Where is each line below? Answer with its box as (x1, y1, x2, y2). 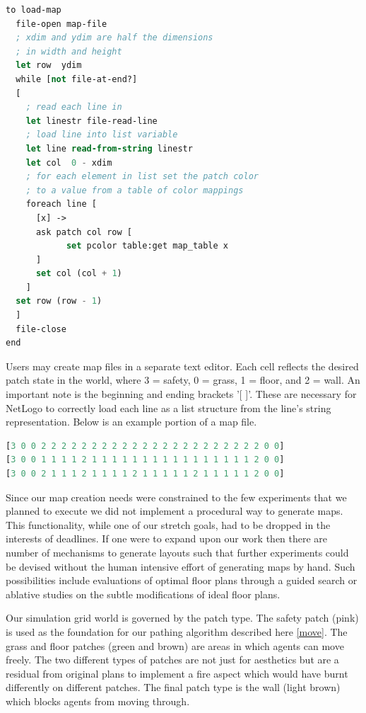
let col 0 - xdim (25, 157, 112, 168)
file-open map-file (16, 18, 107, 29)
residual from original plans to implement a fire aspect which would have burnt (6, 666, 348, 680)
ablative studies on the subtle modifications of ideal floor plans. (6, 586, 281, 601)
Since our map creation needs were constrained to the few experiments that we (6, 489, 347, 504)
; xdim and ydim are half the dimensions (16, 33, 213, 43)
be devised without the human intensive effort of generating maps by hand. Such (6, 559, 355, 574)
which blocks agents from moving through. (6, 693, 190, 708)
